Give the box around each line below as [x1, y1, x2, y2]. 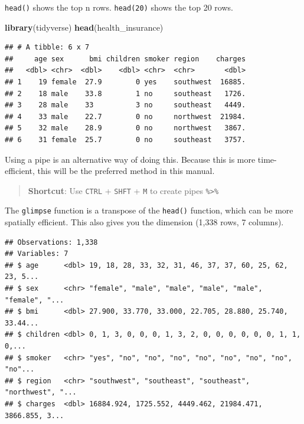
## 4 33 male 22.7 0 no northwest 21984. [5, 112, 246, 121]
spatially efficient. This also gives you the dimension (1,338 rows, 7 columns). [5, 216, 284, 228]
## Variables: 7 [5, 249, 68, 258]
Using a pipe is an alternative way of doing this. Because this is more [5, 153, 256, 165]
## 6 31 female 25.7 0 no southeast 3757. [5, 136, 246, 144]
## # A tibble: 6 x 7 [5, 43, 90, 52]
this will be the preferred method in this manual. [37, 165, 215, 177]
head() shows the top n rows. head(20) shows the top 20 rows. [5, 1, 233, 13]
